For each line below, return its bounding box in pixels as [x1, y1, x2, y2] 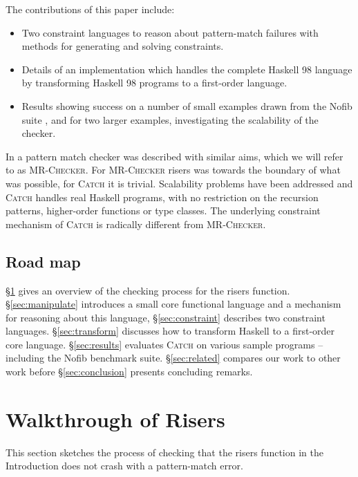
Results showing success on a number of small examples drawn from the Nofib [21, 98, 352, 113]
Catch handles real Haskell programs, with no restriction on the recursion [6, 189, 319, 204]
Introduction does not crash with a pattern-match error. [6, 458, 243, 473]
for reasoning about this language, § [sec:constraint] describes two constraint [6, 310, 326, 324]
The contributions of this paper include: [6, 2, 175, 16]
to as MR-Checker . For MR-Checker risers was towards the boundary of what [6, 162, 341, 177]
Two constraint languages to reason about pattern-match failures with [21, 25, 319, 39]
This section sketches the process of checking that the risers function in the [6, 445, 323, 459]
